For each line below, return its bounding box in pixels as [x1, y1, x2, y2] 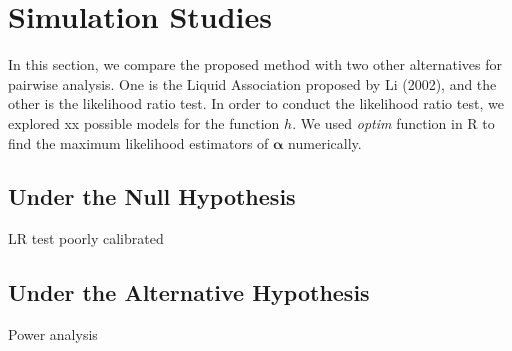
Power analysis [8, 324, 98, 345]
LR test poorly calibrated [8, 228, 164, 249]
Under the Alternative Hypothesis [8, 277, 370, 308]
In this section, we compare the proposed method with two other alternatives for [8, 54, 502, 75]
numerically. [288, 132, 362, 153]
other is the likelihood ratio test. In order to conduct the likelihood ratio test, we [8, 93, 504, 114]
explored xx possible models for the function [8, 112, 280, 133]
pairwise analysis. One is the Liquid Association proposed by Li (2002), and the [8, 73, 497, 94]
